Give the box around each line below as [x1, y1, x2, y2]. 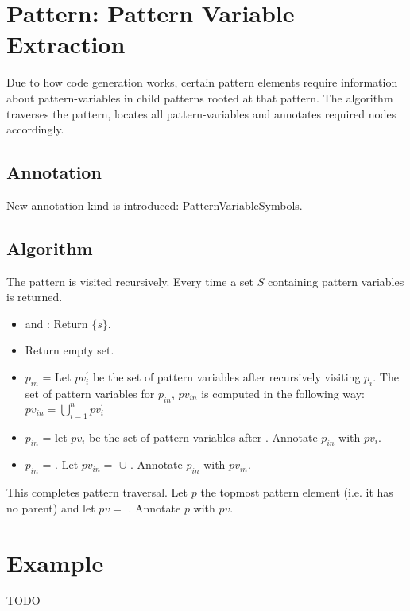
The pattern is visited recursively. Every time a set [6, 273, 253, 289]
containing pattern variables [267, 273, 404, 289]
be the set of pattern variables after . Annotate [89, 428, 318, 445]
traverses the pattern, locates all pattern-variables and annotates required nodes [6, 105, 396, 122]
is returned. [6, 288, 63, 305]
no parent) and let [6, 499, 95, 516]
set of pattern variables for [25, 385, 155, 401]
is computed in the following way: [201, 385, 365, 401]
